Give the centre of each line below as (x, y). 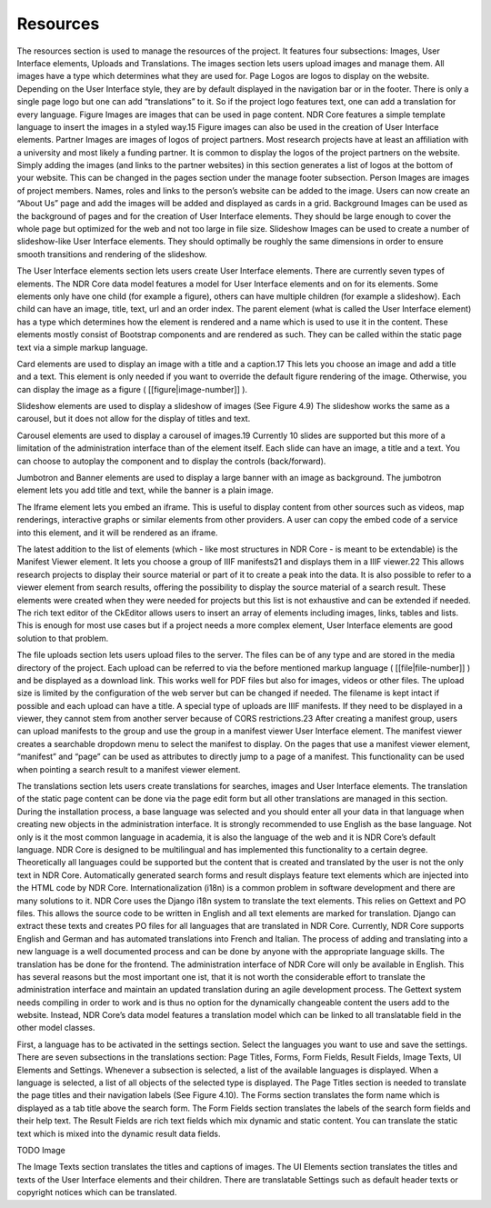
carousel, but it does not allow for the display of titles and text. (134, 419)
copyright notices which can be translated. (97, 1193)
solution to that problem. (63, 638)
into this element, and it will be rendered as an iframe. (117, 533)
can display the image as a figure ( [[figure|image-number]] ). (132, 389)
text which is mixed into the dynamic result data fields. (119, 1133)
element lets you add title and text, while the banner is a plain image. (145, 490)
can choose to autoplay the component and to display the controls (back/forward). (171, 461)
